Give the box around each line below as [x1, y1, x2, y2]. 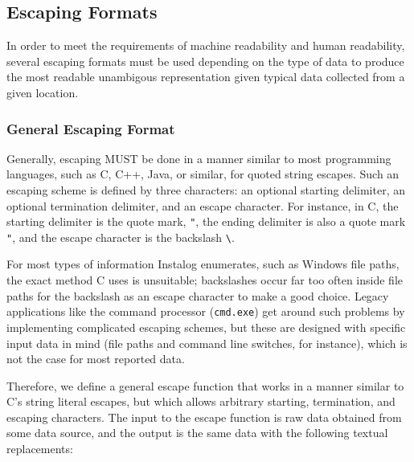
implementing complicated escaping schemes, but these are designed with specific [6, 318, 406, 335]
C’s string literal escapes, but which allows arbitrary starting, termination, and [6, 393, 396, 410]
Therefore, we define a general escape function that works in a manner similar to [6, 377, 404, 394]
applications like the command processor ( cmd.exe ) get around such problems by [6, 303, 405, 320]
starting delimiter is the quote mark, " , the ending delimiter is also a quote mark [6, 213, 406, 230]
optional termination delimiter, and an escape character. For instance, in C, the [6, 197, 399, 214]
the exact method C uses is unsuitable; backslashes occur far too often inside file [6, 272, 403, 288]
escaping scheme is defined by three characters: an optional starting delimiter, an [6, 181, 406, 198]
